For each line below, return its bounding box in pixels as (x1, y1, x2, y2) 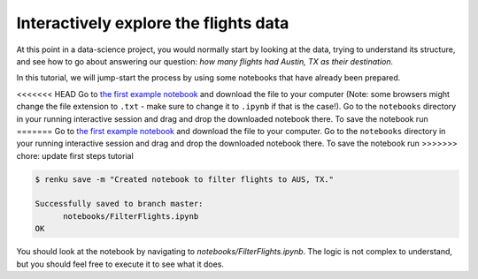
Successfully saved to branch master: (35, 199, 204, 209)
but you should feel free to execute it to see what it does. (16, 259, 225, 269)
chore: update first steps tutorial (16, 150, 135, 161)
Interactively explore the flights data (16, 13, 289, 33)
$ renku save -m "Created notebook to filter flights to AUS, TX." (35, 174, 335, 185)
